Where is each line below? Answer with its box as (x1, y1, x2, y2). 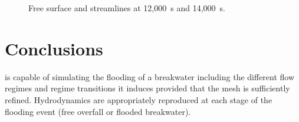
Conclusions (5, 36, 103, 60)
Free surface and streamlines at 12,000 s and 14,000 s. (28, 2, 225, 14)
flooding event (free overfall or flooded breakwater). (5, 105, 191, 117)
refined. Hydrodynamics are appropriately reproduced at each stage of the (5, 93, 272, 105)
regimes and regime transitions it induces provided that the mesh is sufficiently (5, 82, 290, 94)
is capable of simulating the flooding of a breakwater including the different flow (5, 70, 295, 83)
